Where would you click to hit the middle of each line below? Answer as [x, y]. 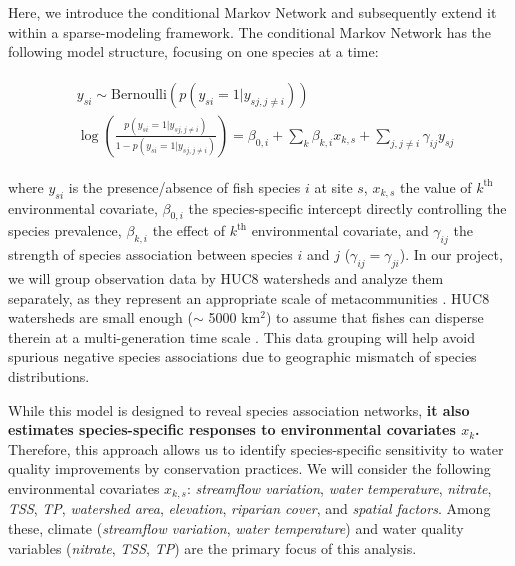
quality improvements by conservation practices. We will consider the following [249, 468]
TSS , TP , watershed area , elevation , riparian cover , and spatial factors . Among [249, 508]
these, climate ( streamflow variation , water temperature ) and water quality [236, 528]
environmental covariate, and [340, 230]
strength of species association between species [150, 254]
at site [333, 186]
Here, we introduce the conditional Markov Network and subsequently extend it [252, 12]
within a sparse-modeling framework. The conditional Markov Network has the [250, 31]
